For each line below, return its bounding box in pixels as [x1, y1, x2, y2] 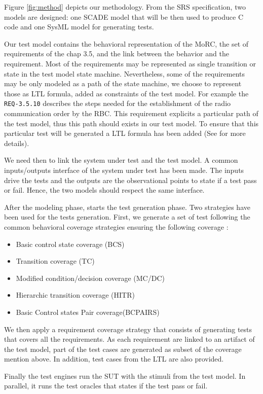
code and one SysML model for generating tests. [4, 21, 154, 32]
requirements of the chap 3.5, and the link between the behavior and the [4, 48, 229, 59]
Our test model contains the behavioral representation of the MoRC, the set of [4, 38, 249, 49]
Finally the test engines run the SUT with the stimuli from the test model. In [4, 370, 246, 381]
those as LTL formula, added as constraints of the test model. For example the [4, 88, 249, 98]
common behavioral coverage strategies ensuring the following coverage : [4, 221, 229, 232]
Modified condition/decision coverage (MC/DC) [16, 272, 165, 283]
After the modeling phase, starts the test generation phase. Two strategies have [4, 201, 250, 212]
